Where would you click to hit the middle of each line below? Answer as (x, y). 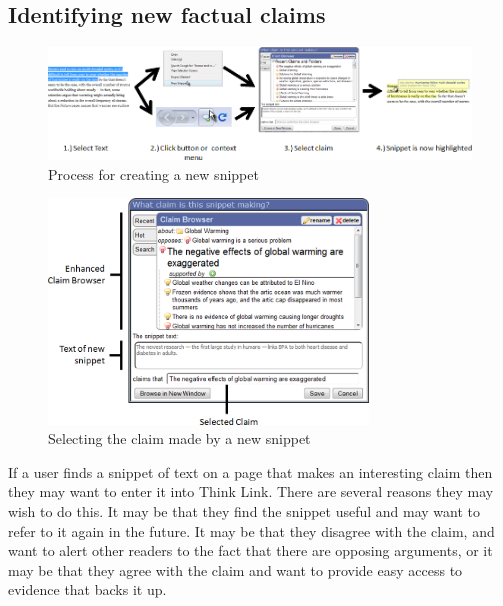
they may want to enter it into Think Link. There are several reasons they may (251, 491)
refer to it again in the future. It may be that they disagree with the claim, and (251, 530)
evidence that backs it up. (87, 589)
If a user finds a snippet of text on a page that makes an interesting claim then (250, 471)
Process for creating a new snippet (153, 173)
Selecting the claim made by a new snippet (179, 438)
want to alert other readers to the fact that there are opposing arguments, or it (250, 550)
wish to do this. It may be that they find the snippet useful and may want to (244, 511)
